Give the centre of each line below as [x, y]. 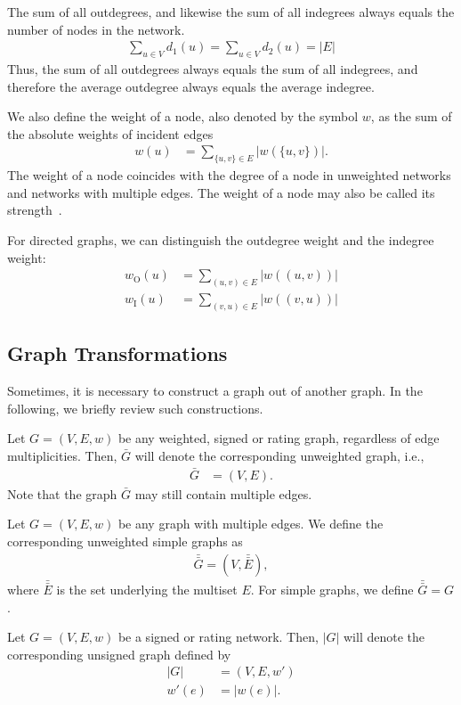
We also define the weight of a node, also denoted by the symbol [183, 116]
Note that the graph [62, 493]
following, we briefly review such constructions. [135, 408]
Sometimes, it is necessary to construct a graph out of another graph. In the [215, 391]
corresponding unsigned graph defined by [119, 654]
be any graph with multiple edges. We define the [251, 524]
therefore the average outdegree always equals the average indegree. [191, 86]
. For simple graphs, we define [332, 590]
